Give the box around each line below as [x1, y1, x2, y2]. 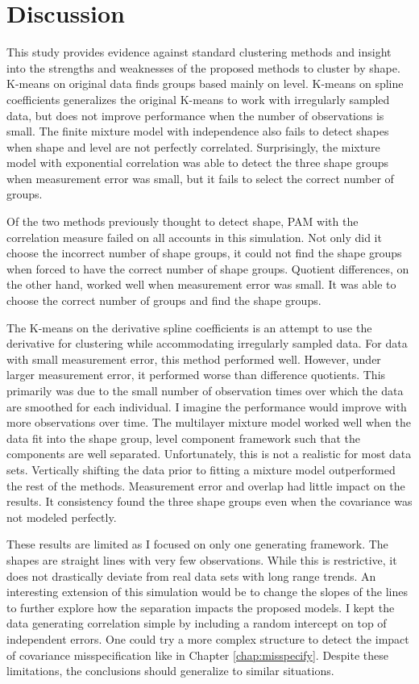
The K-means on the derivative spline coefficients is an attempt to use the [6, 319, 372, 336]
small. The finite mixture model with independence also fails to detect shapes [6, 123, 389, 140]
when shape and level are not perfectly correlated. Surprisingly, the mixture [6, 138, 380, 155]
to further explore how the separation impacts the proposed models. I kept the [6, 598, 395, 615]
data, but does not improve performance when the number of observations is [6, 106, 384, 123]
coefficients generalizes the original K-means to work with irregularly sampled [6, 90, 390, 107]
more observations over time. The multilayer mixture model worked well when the [6, 414, 411, 431]
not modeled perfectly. [6, 508, 117, 525]
